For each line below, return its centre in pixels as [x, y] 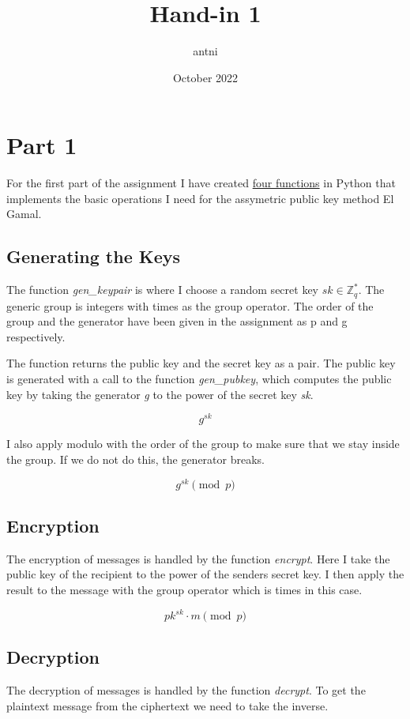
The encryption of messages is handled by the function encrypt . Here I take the [198, 558]
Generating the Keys [94, 256]
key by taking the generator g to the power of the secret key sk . [160, 394]
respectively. [36, 336]
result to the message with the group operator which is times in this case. [184, 589]
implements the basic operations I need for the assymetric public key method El [200, 198]
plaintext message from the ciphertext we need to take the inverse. [167, 705]
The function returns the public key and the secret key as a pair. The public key [201, 363]
